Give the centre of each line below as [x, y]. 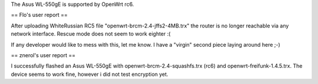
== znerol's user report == [43, 55]
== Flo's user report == [39, 15]
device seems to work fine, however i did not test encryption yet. [90, 74]
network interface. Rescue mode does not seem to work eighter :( [91, 34]
